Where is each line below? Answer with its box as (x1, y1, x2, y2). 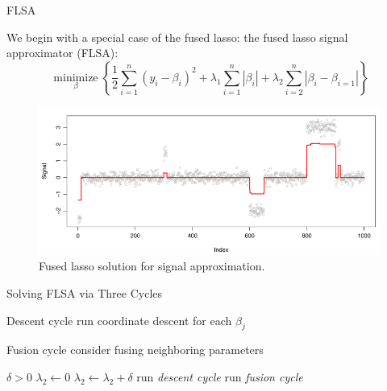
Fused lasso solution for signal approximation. (39, 257, 265, 274)
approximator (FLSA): (6, 44, 119, 61)
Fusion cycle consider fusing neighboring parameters (6, 341, 264, 358)
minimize (53, 72, 98, 84)
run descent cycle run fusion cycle (136, 368, 303, 385)
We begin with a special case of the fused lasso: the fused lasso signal (6, 28, 348, 45)
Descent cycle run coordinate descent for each (6, 311, 232, 328)
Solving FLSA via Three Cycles (6, 284, 163, 301)
